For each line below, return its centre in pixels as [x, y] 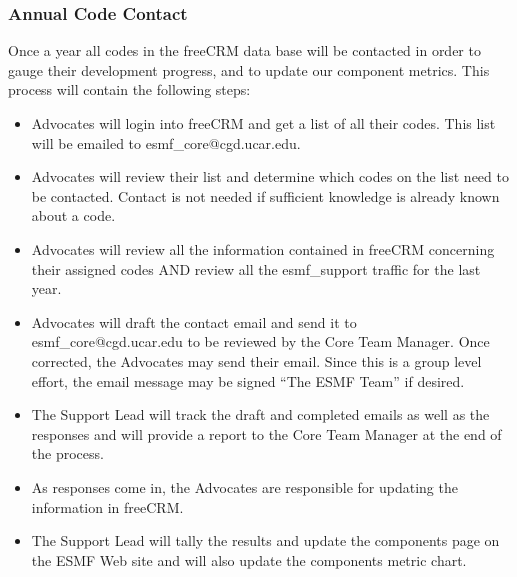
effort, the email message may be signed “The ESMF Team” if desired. [248, 380]
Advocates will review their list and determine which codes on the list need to [270, 176]
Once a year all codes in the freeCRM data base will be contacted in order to [244, 50]
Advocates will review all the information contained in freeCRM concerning [263, 248]
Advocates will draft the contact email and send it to [194, 321]
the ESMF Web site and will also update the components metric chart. [249, 559]
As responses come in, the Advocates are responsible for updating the [244, 486]
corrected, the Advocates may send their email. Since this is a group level [256, 360]
